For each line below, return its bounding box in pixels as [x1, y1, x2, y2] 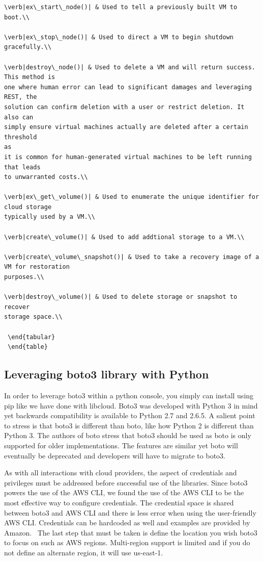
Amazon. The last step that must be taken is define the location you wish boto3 [4, 527, 257, 538]
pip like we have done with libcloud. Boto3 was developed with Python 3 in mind [4, 400, 258, 411]
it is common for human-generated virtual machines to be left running [4, 153, 252, 161]
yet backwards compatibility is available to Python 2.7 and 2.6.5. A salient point [4, 410, 255, 421]
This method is [4, 73, 55, 81]
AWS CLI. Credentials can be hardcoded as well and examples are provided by [4, 517, 250, 528]
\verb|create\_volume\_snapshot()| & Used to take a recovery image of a [4, 253, 259, 261]
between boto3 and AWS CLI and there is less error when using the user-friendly [4, 507, 256, 518]
